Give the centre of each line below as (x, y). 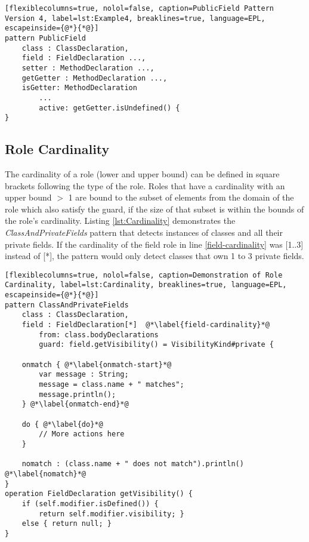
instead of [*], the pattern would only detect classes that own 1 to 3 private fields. (154, 256)
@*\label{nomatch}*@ (46, 474)
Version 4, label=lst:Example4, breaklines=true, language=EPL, (135, 18)
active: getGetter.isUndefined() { (109, 108)
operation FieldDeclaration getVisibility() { (99, 494)
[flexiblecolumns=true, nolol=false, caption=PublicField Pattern (140, 8)
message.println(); (78, 394)
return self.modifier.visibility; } (112, 514)
